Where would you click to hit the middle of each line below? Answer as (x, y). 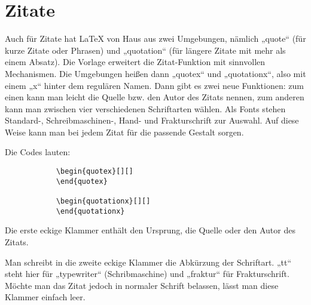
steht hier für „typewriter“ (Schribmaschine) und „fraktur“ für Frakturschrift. (147, 274)
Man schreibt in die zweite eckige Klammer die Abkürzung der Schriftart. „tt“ (148, 262)
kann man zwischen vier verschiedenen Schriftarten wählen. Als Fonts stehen (145, 108)
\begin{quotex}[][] (94, 172)
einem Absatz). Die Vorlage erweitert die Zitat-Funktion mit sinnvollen (135, 62)
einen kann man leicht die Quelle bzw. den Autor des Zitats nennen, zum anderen (155, 97)
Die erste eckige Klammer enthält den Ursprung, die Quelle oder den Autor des (150, 230)
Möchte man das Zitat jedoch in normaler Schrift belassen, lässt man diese (142, 285)
